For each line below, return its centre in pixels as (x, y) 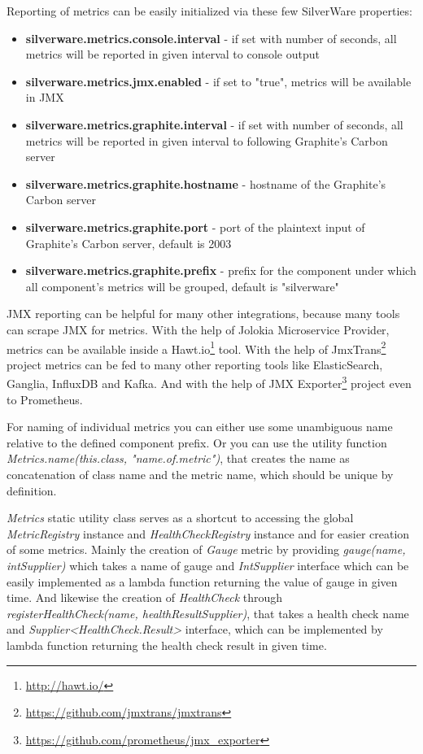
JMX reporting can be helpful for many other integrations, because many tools (203, 314)
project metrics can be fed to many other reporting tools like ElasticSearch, (195, 364)
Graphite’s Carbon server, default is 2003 (129, 243)
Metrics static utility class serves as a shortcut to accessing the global (180, 518)
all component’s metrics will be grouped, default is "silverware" (182, 286)
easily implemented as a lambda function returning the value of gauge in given (202, 581)
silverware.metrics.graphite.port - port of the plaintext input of (195, 227)
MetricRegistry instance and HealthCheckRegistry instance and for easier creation (208, 533)
